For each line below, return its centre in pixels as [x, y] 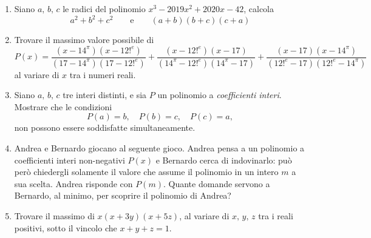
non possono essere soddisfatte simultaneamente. [105, 127]
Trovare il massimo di [54, 215]
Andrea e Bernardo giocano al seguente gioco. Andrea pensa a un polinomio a [159, 147]
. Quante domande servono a [216, 183]
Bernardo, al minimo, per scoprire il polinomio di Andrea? [123, 195]
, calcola [259, 8]
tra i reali [276, 215]
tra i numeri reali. [103, 74]
